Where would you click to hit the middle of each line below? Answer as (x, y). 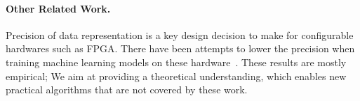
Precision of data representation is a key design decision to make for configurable (180, 34)
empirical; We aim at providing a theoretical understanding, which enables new (176, 76)
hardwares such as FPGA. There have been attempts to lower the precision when (180, 48)
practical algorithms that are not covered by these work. (127, 90)
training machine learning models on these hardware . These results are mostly (176, 62)
